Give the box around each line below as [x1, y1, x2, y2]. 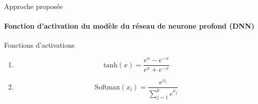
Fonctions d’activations [4, 40, 75, 50]
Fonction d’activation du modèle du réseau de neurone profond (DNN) [4, 21, 254, 31]
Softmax [94, 83, 120, 91]
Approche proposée [4, 1, 63, 11]
